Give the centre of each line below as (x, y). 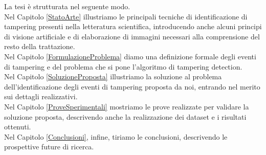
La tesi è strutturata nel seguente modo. (67, 6)
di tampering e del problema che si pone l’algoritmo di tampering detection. (123, 66)
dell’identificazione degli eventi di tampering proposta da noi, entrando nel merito (132, 86)
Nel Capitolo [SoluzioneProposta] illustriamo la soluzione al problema (113, 76)
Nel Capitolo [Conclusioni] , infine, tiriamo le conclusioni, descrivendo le (116, 136)
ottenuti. (18, 127)
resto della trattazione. (40, 46)
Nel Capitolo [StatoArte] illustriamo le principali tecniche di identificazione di (126, 16)
